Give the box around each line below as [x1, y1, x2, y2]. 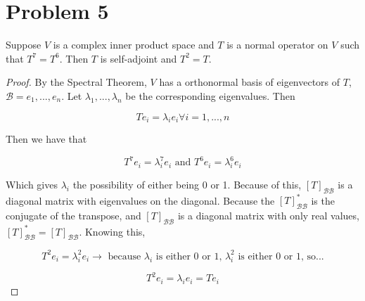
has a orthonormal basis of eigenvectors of [159, 75, 340, 89]
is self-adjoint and [100, 51, 177, 65]
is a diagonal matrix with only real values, [177, 208, 359, 223]
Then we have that [6, 132, 87, 146]
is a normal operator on [226, 37, 328, 52]
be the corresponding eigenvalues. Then [125, 88, 295, 103]
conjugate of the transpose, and [6, 208, 141, 223]
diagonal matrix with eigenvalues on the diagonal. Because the [6, 193, 275, 207]
